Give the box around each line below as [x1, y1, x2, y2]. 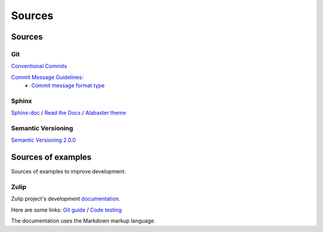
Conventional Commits [11, 63, 67, 70]
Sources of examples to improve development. [11, 168, 126, 175]
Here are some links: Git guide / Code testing [11, 206, 122, 213]
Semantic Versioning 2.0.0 [11, 136, 76, 144]
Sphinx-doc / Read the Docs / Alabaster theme [11, 109, 126, 117]
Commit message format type [31, 82, 105, 89]
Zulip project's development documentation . [11, 195, 120, 203]
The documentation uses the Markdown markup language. [11, 217, 156, 224]
